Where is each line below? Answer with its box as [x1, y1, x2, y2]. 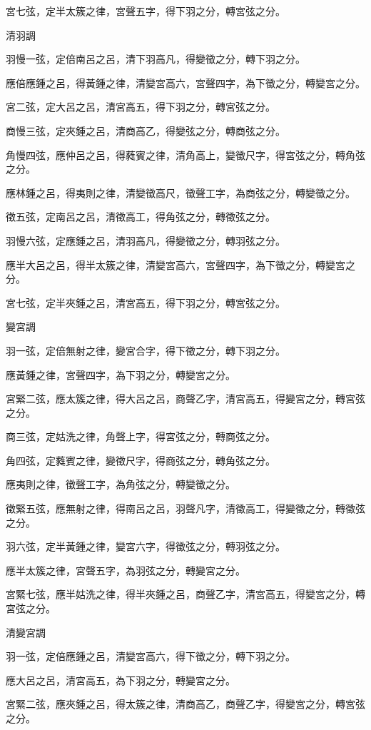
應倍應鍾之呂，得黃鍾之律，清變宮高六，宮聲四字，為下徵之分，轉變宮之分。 [6, 75, 365, 90]
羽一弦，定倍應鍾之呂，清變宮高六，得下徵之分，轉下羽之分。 [6, 649, 295, 664]
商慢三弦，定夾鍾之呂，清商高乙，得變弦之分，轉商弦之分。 [6, 123, 285, 138]
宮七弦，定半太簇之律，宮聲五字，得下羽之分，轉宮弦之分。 [6, 4, 285, 18]
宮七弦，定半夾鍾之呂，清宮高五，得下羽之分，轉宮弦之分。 [6, 295, 285, 310]
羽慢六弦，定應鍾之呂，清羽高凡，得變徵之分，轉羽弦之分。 [6, 233, 285, 248]
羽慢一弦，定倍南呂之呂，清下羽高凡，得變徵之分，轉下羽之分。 [6, 51, 305, 66]
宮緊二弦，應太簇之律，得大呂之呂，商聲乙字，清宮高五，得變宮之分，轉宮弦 [6, 391, 365, 406]
